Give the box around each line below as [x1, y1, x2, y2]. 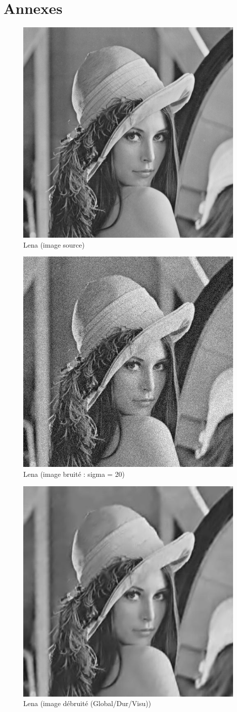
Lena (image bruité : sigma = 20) [23, 468, 125, 479]
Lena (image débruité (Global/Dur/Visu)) [23, 698, 151, 709]
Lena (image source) [23, 239, 85, 250]
